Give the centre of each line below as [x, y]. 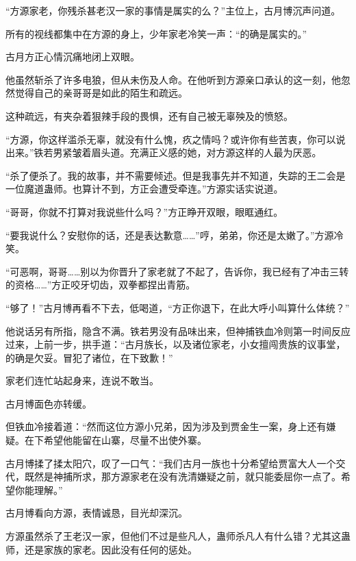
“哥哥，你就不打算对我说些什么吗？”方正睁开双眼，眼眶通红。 [144, 211]
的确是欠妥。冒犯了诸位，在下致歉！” [89, 357]
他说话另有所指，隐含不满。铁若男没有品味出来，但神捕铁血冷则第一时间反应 [178, 331]
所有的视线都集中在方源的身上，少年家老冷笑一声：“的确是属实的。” [156, 33]
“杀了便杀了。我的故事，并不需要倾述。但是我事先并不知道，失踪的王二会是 [176, 175]
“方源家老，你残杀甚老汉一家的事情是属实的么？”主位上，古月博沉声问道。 [173, 10]
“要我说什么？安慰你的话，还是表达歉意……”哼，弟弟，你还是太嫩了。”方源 [170, 235]
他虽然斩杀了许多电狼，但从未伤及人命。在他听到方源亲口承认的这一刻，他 [173, 79]
